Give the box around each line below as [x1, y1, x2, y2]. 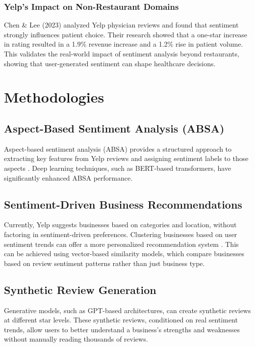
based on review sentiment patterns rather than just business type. [4, 258, 205, 268]
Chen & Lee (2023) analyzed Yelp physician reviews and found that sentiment [4, 20, 239, 30]
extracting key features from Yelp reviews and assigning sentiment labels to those [4, 153, 249, 163]
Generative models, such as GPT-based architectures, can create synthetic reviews [4, 305, 251, 315]
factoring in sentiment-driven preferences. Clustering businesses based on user [4, 229, 237, 239]
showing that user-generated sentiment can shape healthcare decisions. [4, 58, 216, 68]
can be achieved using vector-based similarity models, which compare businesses [4, 248, 244, 259]
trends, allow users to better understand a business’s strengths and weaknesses [4, 324, 240, 334]
